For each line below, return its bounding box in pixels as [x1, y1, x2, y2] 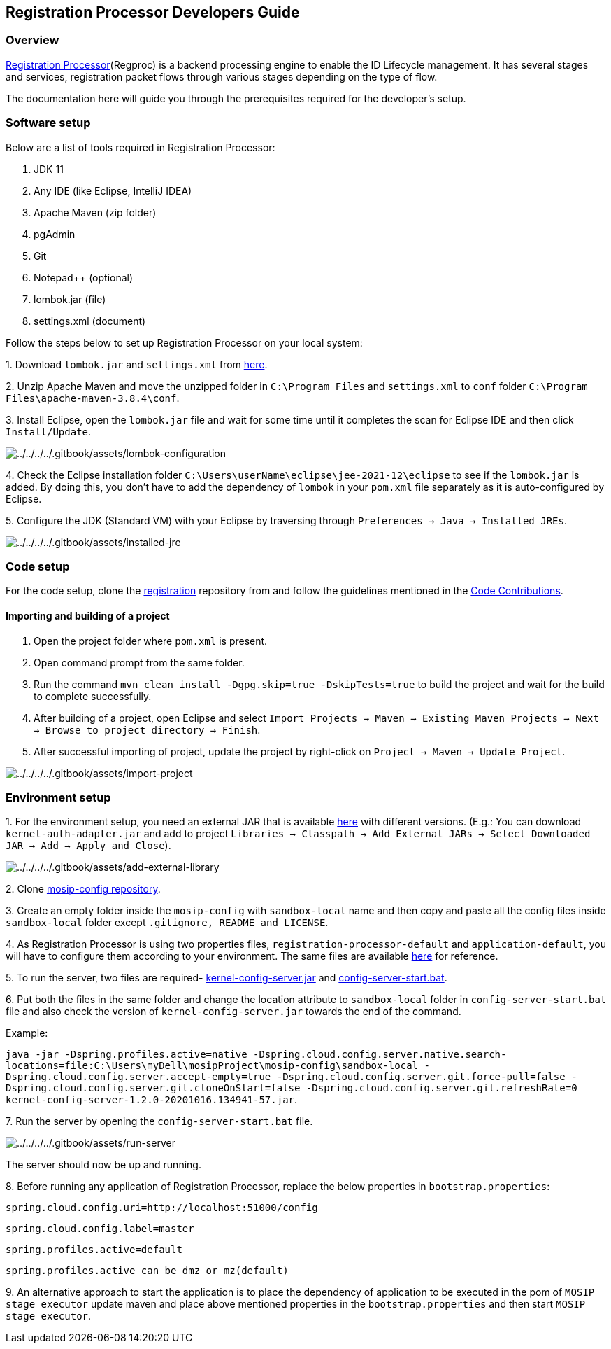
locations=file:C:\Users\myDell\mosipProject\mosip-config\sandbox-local [6, 1060, 419, 1072]
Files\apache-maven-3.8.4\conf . [6, 391, 180, 404]
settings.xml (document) [34, 314, 146, 327]
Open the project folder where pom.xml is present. [34, 634, 268, 647]
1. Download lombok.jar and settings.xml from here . [6, 358, 268, 370]
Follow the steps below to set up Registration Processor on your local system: [6, 336, 363, 349]
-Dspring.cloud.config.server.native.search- [253, 1049, 507, 1061]
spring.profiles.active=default [6, 1244, 182, 1256]
